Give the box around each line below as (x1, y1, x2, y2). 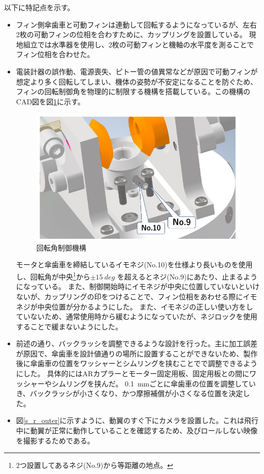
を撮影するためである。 (16, 435, 94, 445)
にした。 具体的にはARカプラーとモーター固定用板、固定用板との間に (16, 368, 250, 379)
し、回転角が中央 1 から (16, 270, 90, 282)
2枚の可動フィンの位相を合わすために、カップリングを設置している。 (16, 29, 247, 40)
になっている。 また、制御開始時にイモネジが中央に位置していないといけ (16, 281, 260, 292)
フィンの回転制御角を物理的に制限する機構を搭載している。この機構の (16, 86, 251, 97)
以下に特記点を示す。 (4, 2, 75, 12)
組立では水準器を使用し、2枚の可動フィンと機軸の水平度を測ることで (23, 39, 254, 49)
